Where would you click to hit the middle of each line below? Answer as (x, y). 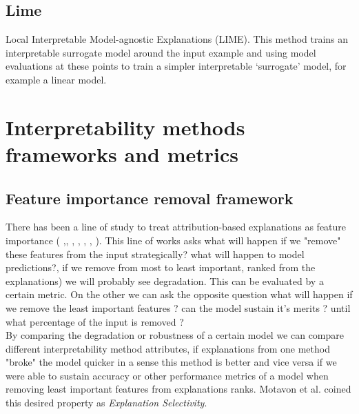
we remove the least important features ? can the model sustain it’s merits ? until (178, 307)
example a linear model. (56, 79)
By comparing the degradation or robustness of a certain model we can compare (175, 335)
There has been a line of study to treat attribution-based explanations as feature (176, 227)
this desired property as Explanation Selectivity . (106, 403)
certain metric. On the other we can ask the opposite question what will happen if (179, 294)
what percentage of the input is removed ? (95, 321)
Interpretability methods (125, 127)
